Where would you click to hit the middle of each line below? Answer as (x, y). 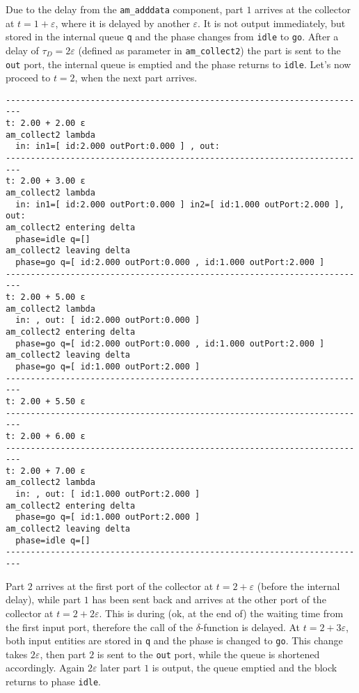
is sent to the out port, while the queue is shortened (208, 654)
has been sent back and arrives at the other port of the (209, 599)
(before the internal (298, 586)
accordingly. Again (45, 668)
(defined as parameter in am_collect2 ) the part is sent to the (209, 50)
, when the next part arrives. (136, 78)
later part (121, 668)
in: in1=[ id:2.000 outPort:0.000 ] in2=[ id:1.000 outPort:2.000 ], (180, 204)
